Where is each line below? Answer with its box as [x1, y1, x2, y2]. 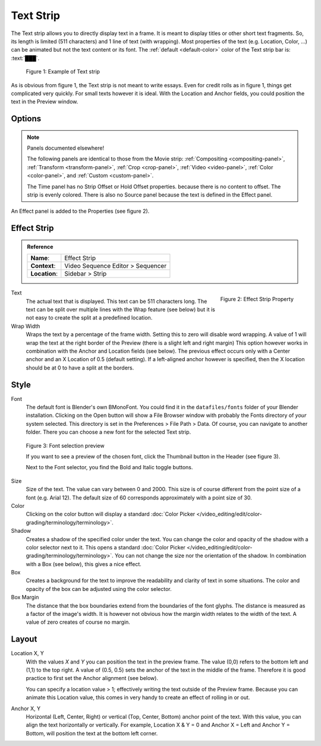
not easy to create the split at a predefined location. [26, 314, 153, 321]
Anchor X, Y [11, 704, 41, 712]
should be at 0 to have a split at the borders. [26, 364, 134, 371]
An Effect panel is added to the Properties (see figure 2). [11, 208, 150, 215]
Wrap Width [11, 323, 40, 330]
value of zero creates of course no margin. [26, 618, 131, 626]
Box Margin [11, 594, 39, 601]
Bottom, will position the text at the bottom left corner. [26, 729, 158, 736]
